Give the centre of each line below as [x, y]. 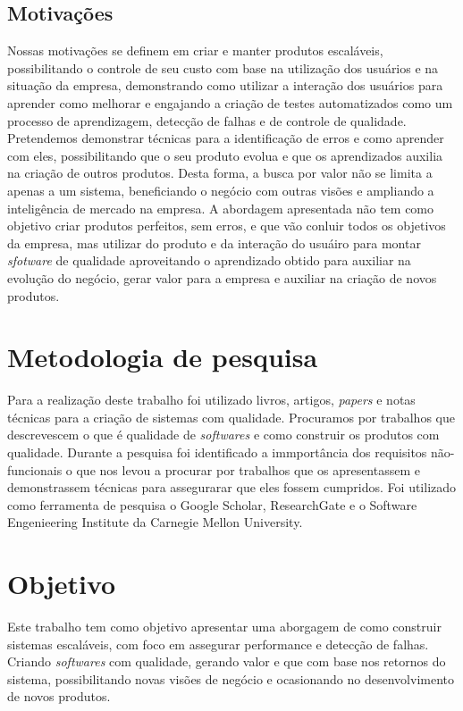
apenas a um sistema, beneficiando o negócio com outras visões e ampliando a [221, 190]
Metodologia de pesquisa [163, 357]
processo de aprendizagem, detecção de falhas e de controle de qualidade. [207, 120]
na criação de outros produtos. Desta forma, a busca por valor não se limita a [220, 173]
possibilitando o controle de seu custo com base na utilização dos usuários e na [223, 67]
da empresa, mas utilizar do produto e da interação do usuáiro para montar [214, 243]
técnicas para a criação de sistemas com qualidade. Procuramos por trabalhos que [231, 417]
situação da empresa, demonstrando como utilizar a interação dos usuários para [225, 85]
